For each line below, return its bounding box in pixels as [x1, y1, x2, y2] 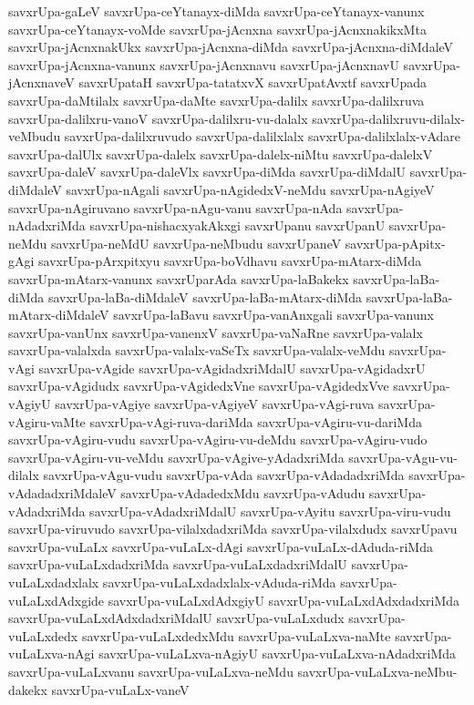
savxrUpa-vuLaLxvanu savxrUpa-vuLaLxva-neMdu [8, 661, 294, 680]
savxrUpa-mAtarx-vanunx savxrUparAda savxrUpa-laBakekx [8, 269, 349, 288]
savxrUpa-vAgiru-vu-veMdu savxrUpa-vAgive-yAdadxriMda [8, 447, 345, 466]
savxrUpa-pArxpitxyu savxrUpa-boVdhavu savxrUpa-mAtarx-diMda [38, 251, 422, 271]
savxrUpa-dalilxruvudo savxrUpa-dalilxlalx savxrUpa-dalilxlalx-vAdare [64, 127, 460, 146]
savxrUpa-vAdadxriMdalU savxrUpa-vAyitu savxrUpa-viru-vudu [89, 501, 451, 520]
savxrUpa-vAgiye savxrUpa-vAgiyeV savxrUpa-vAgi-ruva [55, 394, 375, 414]
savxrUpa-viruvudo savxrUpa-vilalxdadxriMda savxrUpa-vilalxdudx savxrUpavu [8, 519, 458, 538]
